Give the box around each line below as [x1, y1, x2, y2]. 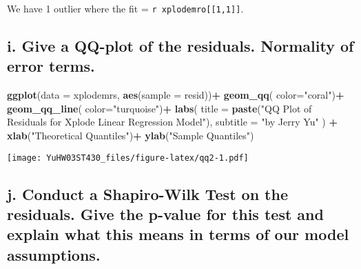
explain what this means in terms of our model [7, 223, 349, 245]
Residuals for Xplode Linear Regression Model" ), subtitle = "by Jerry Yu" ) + [7, 114, 338, 129]
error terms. [7, 55, 95, 77]
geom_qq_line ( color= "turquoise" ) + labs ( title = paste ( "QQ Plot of [7, 101, 312, 115]
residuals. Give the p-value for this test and [7, 203, 324, 225]
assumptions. [7, 243, 101, 265]
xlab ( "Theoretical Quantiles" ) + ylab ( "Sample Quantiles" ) [7, 128, 254, 143]
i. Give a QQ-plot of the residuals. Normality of [7, 35, 354, 57]
